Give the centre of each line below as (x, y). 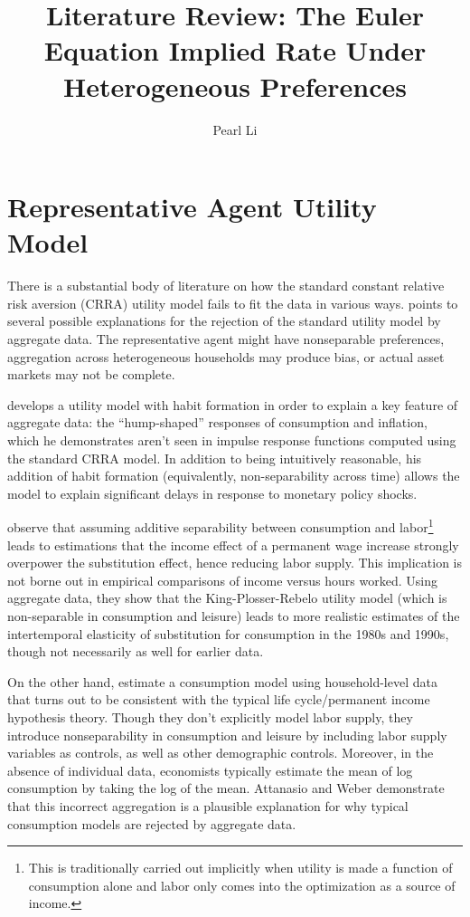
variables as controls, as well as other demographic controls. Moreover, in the (221, 753)
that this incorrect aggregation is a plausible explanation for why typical (208, 805)
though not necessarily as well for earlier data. (136, 651)
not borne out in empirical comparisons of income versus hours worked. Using (222, 580)
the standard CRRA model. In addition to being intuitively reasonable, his (215, 458)
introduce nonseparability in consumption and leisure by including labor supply (227, 735)
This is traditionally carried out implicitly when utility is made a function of (240, 868)
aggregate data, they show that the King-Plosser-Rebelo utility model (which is (227, 598)
